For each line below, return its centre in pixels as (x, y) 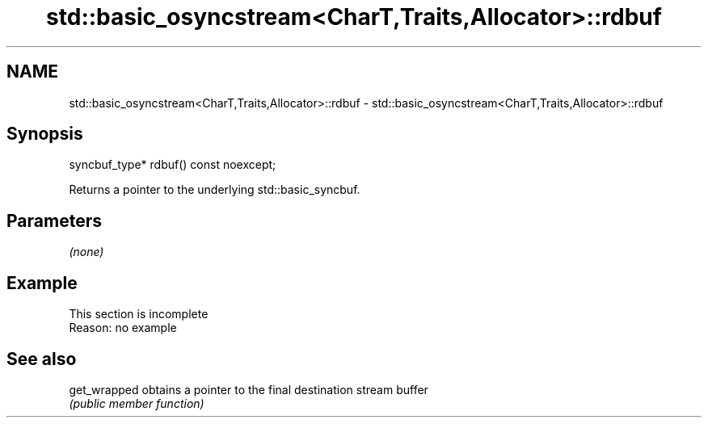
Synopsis (45, 134)
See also (42, 359)
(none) (86, 252)
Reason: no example (123, 328)
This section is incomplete (139, 314)
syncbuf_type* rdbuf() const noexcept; (173, 165)
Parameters (54, 220)
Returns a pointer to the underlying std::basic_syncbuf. (215, 190)
